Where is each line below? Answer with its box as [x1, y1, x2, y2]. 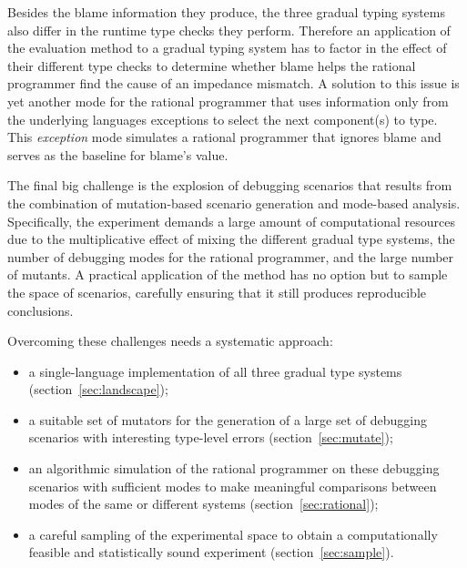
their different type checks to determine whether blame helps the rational [7, 56, 416, 75]
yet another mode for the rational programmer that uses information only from [7, 91, 449, 110]
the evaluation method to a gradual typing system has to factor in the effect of [7, 38, 447, 57]
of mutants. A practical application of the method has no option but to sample [7, 265, 448, 284]
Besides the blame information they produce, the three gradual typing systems [7, 3, 446, 21]
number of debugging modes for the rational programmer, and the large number [7, 247, 454, 266]
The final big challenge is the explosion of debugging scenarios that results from [7, 176, 452, 195]
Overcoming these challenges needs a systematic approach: [7, 331, 333, 350]
